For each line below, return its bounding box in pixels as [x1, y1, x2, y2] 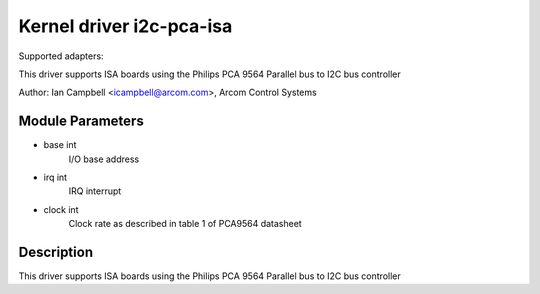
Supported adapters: [18, 50, 104, 62]
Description [18, 244, 94, 260]
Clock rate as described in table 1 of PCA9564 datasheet [68, 218, 302, 230]
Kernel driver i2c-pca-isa [18, 15, 233, 37]
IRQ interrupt [68, 185, 122, 197]
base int [43, 139, 77, 151]
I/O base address [68, 153, 140, 165]
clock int [43, 203, 79, 215]
